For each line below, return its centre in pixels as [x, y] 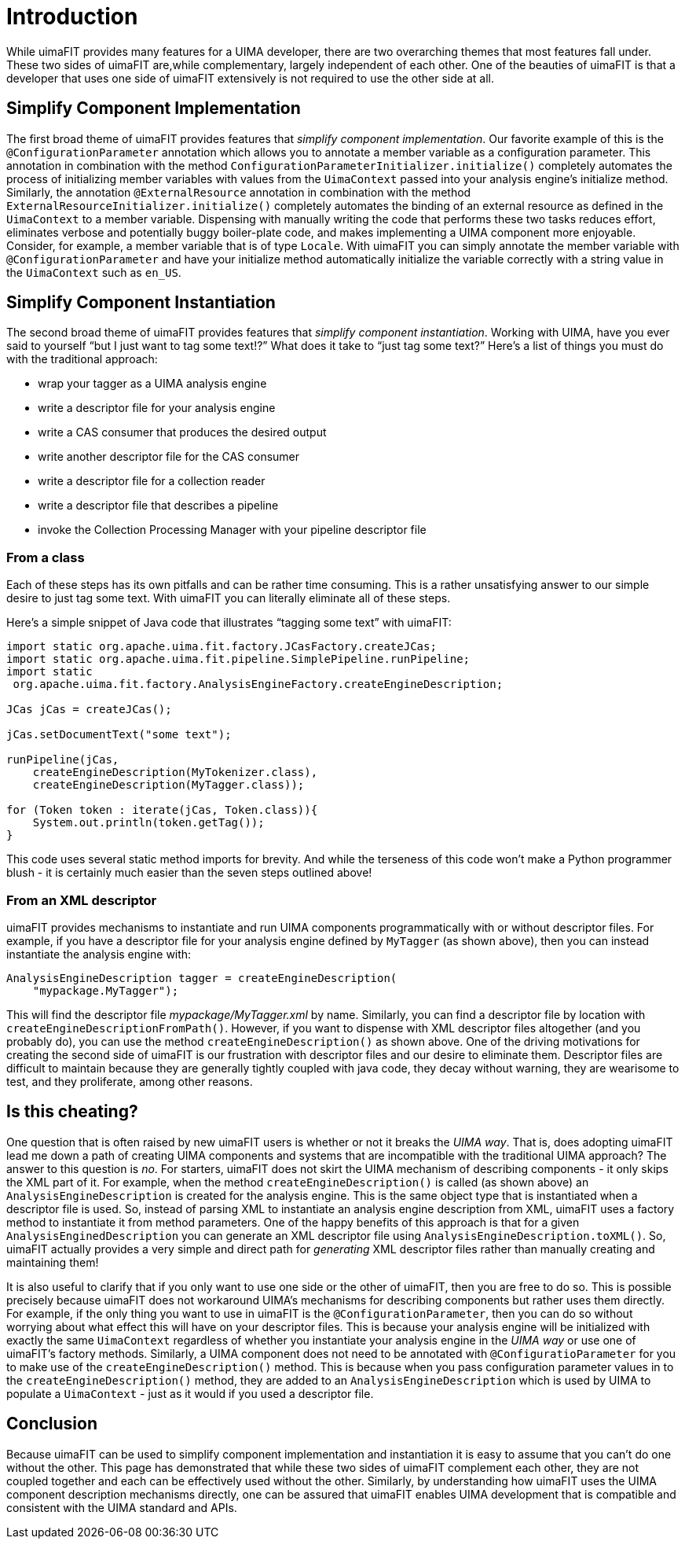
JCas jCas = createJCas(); [89, 710]
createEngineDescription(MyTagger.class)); [169, 785]
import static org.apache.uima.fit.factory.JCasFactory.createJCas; [222, 647]
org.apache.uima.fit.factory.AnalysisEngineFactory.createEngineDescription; [258, 684]
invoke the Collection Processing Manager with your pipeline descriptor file [232, 530]
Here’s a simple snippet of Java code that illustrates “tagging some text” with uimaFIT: [229, 623]
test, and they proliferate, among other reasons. [130, 1081]
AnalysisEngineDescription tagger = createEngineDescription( [202, 978]
